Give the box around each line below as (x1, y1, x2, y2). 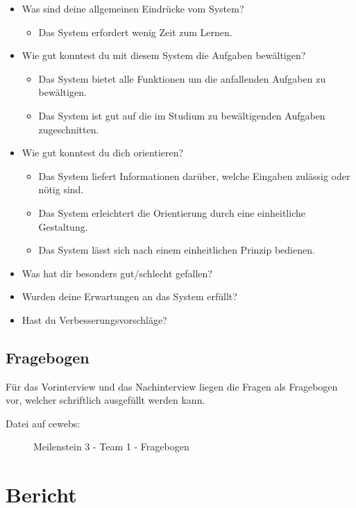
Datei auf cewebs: (6, 416, 80, 430)
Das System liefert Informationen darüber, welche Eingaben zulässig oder (38, 168, 350, 183)
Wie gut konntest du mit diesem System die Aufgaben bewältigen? (22, 48, 306, 63)
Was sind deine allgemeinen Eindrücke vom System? (22, 1, 244, 15)
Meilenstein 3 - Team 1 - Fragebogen (33, 439, 189, 454)
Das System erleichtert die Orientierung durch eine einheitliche (38, 205, 305, 220)
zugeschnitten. (38, 122, 99, 136)
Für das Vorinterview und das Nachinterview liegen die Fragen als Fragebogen (6, 379, 338, 393)
